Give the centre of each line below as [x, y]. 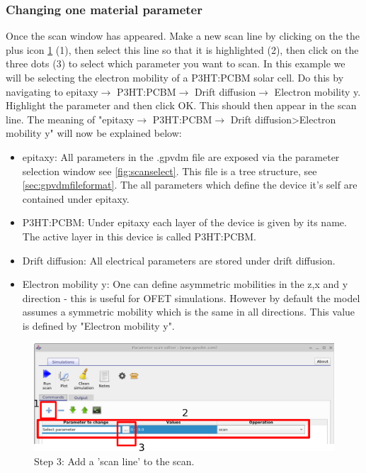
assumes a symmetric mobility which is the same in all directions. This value [189, 312]
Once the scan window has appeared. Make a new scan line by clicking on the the [183, 36]
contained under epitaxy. [76, 198]
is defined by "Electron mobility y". [98, 325]
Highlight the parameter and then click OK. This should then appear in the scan [181, 105]
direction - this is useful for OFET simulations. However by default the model [191, 297]
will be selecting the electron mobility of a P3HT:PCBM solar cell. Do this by [175, 77]
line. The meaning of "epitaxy [70, 119]
